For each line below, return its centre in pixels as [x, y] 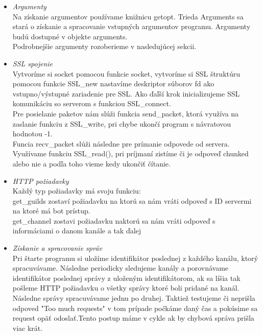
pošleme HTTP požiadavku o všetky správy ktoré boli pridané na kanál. [126, 288]
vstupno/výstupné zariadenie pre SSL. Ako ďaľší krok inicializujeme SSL [126, 93]
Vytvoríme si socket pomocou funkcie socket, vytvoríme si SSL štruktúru [126, 73]
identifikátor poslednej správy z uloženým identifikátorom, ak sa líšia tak [126, 278]
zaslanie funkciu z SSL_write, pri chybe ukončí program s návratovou [122, 123]
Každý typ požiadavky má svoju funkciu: [77, 191]
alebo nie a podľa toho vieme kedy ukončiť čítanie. [91, 163]
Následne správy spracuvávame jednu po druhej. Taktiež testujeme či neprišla [134, 298]
